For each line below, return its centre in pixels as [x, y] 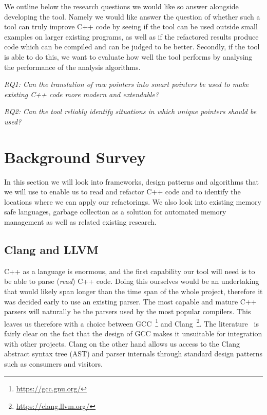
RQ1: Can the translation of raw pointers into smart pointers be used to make [127, 84]
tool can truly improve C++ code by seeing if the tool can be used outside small [131, 26]
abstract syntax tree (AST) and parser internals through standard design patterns [133, 354]
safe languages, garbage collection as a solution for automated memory [115, 212]
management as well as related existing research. [80, 222]
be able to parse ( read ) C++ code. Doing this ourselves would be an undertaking [132, 281]
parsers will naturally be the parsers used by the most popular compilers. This [128, 311]
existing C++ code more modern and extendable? [82, 94]
